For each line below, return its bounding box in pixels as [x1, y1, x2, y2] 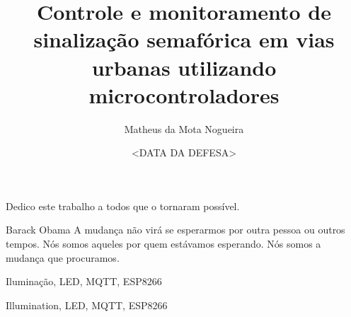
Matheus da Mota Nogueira [124, 121, 244, 136]
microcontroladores [88, 80, 280, 109]
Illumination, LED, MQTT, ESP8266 [6, 297, 168, 312]
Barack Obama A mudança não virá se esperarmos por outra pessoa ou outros [6, 222, 345, 237]
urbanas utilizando [91, 52, 277, 81]
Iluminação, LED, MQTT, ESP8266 [6, 274, 162, 289]
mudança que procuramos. [6, 250, 120, 265]
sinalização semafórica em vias [33, 25, 335, 54]
